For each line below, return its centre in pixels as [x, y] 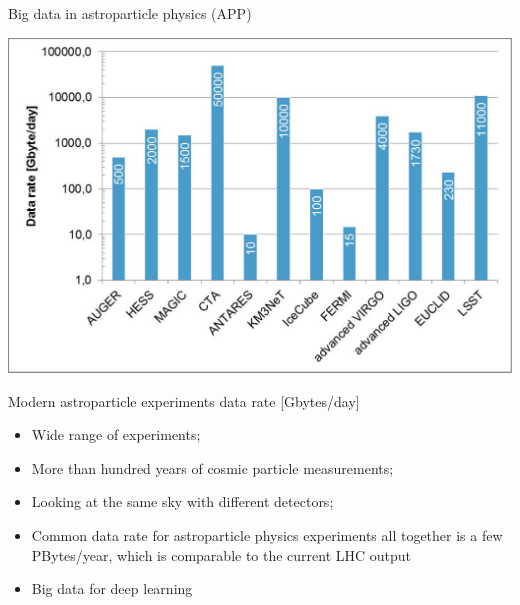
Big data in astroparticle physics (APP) [130, 13]
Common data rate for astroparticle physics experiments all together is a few [267, 535]
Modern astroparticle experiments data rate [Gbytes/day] [184, 400]
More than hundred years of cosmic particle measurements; [212, 467]
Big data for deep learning [112, 588]
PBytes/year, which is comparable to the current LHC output [221, 554]
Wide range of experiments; [116, 434]
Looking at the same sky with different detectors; [182, 501]
